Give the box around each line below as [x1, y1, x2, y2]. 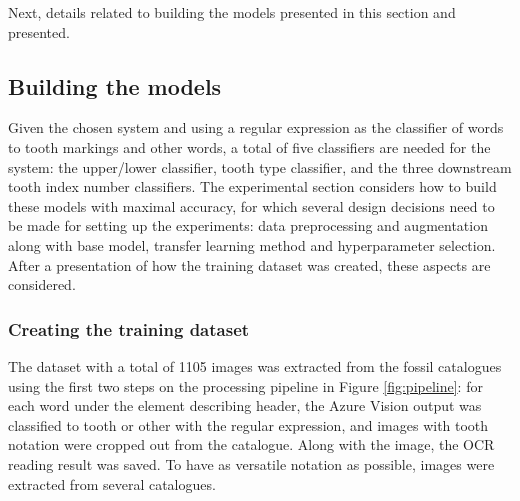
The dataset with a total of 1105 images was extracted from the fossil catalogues [8, 355, 502, 376]
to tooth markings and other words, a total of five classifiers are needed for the [8, 136, 491, 157]
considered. [8, 274, 76, 295]
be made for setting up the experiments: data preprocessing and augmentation [8, 215, 488, 236]
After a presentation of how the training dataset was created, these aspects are [8, 254, 491, 275]
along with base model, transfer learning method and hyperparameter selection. [8, 234, 496, 255]
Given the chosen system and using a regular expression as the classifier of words [8, 117, 504, 138]
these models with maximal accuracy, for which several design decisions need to [8, 195, 495, 216]
